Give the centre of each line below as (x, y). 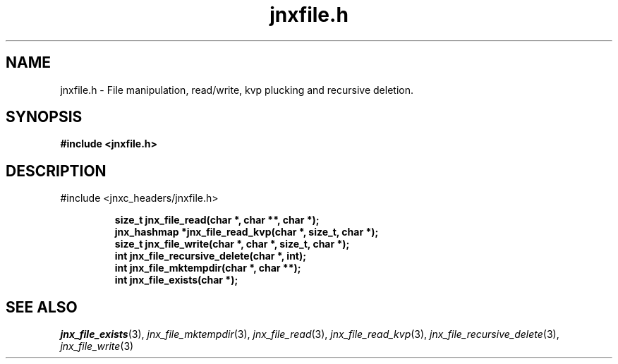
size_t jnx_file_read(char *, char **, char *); (217, 220)
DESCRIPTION (56, 171)
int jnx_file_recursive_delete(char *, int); (211, 256)
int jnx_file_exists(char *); (176, 280)
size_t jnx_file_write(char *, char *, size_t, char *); (232, 244)
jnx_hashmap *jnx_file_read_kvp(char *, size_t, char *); (247, 232)
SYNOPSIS (44, 117)
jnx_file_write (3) (97, 346)
